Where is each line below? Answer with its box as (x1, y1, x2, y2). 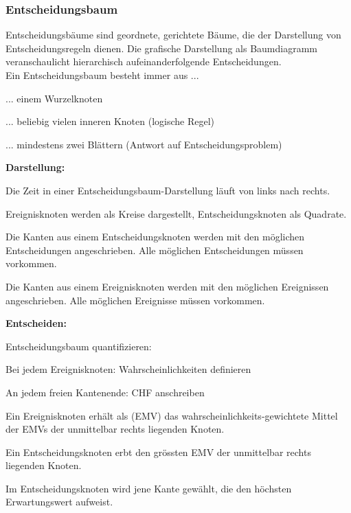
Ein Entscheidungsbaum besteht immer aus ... (5, 68, 199, 82)
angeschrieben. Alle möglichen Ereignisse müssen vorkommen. (5, 293, 265, 307)
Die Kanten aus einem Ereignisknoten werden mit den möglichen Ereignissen (5, 279, 329, 293)
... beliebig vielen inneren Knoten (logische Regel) (5, 114, 215, 128)
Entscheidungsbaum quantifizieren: (5, 339, 152, 353)
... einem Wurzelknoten (5, 91, 103, 105)
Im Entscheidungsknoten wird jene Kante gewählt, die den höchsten (5, 481, 292, 495)
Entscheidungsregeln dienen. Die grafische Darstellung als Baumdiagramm (5, 41, 317, 55)
